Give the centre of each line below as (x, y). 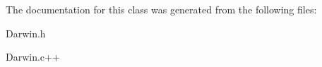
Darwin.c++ (33, 57)
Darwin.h (26, 33)
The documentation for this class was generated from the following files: (161, 9)
